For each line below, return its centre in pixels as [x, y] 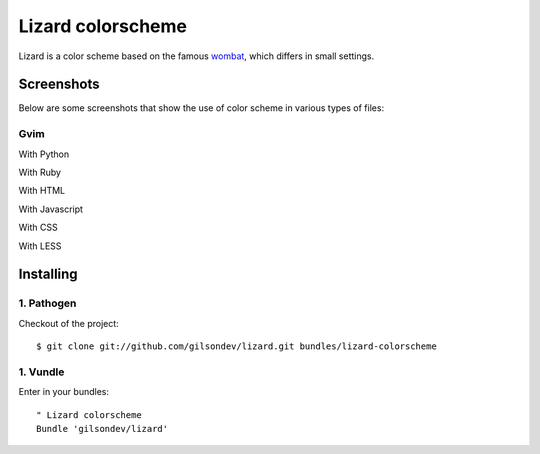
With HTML [41, 191]
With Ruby [40, 172]
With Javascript [51, 209]
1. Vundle [41, 372]
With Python [44, 154]
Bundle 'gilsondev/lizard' [102, 429]
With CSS [38, 227]
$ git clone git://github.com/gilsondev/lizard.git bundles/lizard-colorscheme [236, 346]
